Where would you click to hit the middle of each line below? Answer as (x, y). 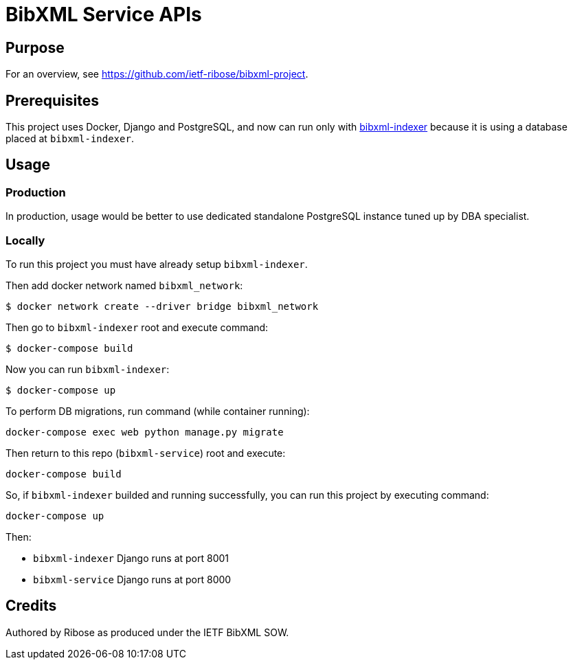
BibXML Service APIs (104, 14)
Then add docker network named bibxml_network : (124, 285)
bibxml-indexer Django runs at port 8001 (131, 558)
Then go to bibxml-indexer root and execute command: (137, 327)
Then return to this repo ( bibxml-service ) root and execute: (146, 453)
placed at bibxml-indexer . (70, 139)
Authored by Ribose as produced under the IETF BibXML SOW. (147, 632)
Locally (25, 240)
